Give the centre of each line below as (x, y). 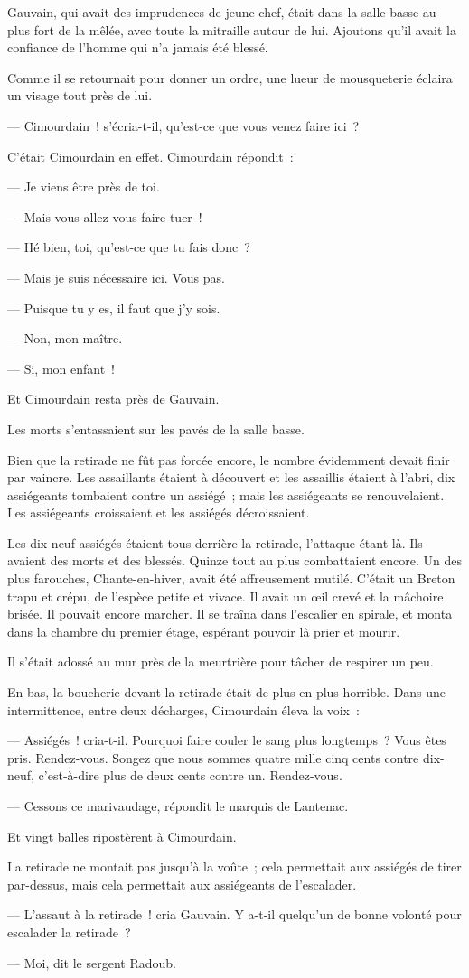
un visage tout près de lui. (80, 95)
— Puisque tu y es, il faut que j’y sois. (114, 307)
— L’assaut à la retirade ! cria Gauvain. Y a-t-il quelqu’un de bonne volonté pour (234, 914)
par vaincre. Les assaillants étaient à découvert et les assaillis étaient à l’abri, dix (231, 477)
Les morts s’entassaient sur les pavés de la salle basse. (156, 428)
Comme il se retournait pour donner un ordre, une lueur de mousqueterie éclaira (230, 77)
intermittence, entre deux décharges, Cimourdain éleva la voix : (183, 709)
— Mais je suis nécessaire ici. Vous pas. (116, 277)
